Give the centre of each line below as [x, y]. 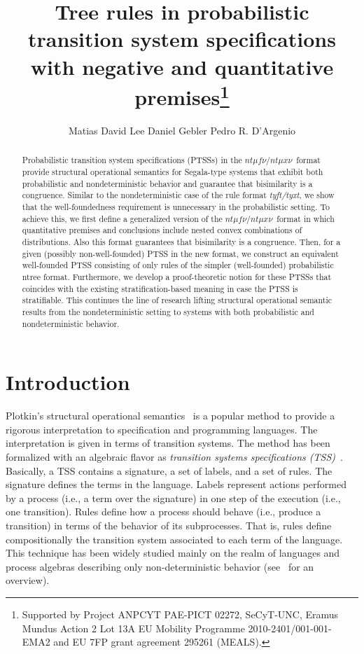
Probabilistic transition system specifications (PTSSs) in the [132, 160]
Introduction [68, 382]
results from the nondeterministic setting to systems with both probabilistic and [168, 311]
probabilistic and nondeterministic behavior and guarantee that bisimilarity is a [167, 183]
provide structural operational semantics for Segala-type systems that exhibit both [173, 172]
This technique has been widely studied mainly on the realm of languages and [173, 553]
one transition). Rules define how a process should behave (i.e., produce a [163, 512]
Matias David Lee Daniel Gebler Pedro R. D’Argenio [182, 131]
